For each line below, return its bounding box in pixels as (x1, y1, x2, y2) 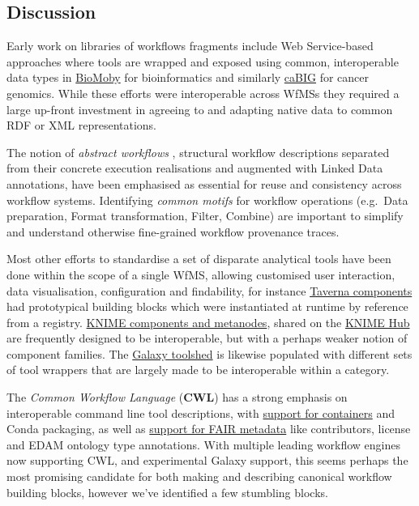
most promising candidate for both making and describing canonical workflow (6, 468, 392, 485)
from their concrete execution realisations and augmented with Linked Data (6, 159, 383, 176)
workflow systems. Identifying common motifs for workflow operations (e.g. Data (6, 191, 408, 208)
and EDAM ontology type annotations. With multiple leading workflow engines (6, 436, 400, 453)
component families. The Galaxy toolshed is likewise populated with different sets (6, 345, 413, 362)
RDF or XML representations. (6, 117, 156, 134)
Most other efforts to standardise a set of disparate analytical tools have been (6, 250, 391, 267)
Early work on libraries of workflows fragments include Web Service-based (6, 37, 374, 54)
